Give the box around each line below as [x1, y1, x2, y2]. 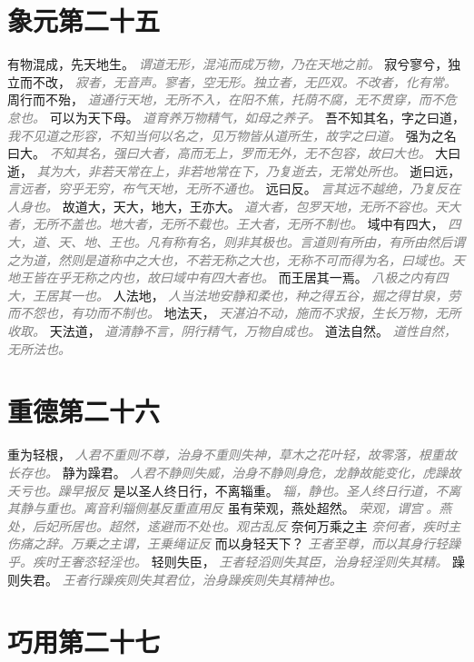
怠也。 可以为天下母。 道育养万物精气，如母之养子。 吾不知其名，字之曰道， [7, 107, 465, 126]
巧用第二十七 [7, 623, 161, 660]
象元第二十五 [7, 2, 161, 39]
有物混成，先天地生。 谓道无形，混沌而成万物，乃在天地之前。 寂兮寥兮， [7, 54, 449, 74]
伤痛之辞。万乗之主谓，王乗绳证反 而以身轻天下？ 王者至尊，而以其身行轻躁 [7, 534, 461, 553]
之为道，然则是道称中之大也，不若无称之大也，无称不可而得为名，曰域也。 [7, 250, 452, 269]
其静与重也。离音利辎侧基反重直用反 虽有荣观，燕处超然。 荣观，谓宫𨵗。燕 [7, 499, 452, 518]
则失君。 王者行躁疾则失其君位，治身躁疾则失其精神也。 [7, 569, 342, 588]
